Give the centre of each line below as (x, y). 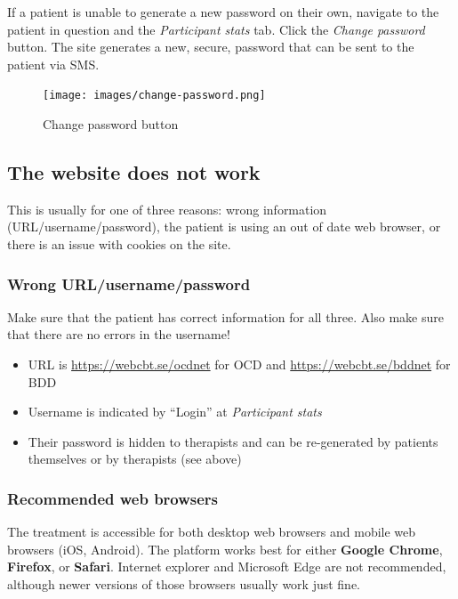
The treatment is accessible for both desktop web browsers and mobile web (212, 532)
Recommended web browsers (113, 498)
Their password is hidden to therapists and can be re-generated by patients (233, 441)
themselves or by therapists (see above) (135, 459)
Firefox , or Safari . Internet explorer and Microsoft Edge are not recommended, (227, 567)
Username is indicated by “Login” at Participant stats (175, 412)
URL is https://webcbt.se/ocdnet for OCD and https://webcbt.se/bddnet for (239, 364)
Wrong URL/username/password (129, 283)
